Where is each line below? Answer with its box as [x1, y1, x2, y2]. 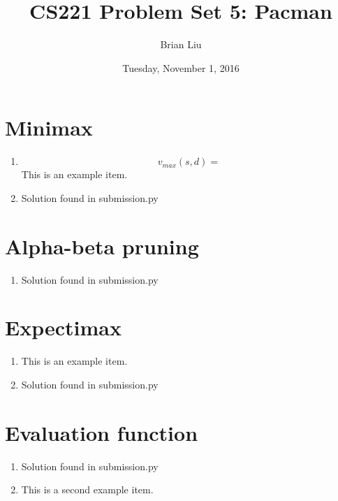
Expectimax [5, 313, 122, 342]
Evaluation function [5, 418, 198, 446]
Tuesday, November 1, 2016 [122, 60, 240, 75]
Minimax [5, 113, 93, 142]
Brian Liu [160, 37, 202, 52]
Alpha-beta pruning [5, 231, 199, 260]
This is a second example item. [21, 482, 154, 497]
